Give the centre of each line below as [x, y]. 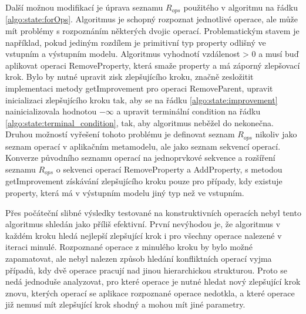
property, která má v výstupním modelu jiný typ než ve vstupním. [125, 193]
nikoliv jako [276, 134]
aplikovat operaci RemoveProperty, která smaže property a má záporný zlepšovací [153, 65]
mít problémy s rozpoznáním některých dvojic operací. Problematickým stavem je [152, 31]
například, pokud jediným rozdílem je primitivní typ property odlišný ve [136, 42]
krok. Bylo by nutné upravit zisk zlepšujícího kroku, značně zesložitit [130, 77]
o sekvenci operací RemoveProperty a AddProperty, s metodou [169, 169]
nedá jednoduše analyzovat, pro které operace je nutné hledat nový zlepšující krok [153, 281]
